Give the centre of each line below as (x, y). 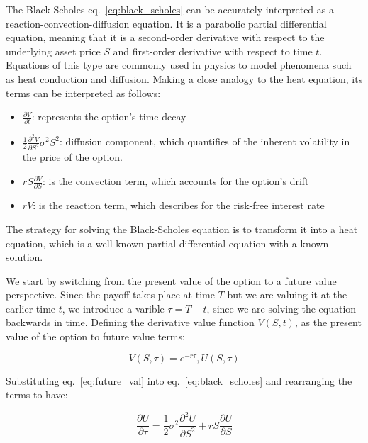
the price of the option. (73, 157)
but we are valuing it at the (287, 295)
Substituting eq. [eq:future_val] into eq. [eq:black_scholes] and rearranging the (179, 380)
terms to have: (37, 394)
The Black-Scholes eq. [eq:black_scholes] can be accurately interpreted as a (170, 9)
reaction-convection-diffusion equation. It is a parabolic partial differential (166, 23)
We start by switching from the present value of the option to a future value (171, 280)
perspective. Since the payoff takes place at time (110, 295)
